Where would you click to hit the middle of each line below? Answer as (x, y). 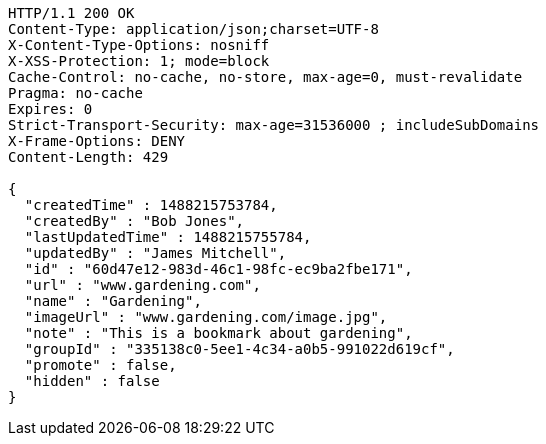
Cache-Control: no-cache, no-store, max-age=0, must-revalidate (265, 77)
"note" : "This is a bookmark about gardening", (218, 333)
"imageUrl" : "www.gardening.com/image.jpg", (206, 317)
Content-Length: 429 (88, 157)
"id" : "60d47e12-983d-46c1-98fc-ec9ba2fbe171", (218, 269)
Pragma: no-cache (75, 93)
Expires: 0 (50, 109)
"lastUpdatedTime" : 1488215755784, (168, 237)
